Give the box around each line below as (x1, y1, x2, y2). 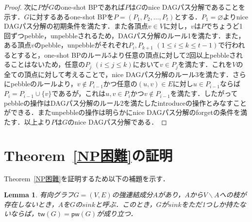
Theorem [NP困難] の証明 (4, 145, 173, 165)
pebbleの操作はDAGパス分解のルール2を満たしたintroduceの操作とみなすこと (4, 97, 247, 108)
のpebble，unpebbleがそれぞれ (34, 40, 129, 50)
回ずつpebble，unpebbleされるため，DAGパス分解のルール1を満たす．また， (4, 30, 245, 40)
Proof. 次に (4, 2, 38, 12)
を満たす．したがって (170, 88, 238, 98)
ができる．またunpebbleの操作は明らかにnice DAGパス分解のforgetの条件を (4, 107, 240, 117)
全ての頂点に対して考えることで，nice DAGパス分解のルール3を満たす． (4, 69, 233, 79)
